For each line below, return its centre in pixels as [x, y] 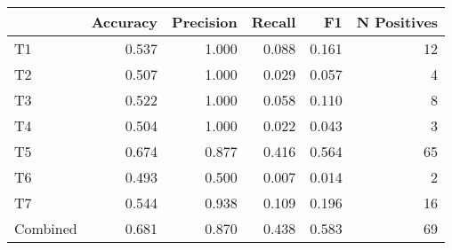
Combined [46, 228]
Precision [205, 22]
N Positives [397, 22]
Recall [274, 22]
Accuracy [125, 22]
